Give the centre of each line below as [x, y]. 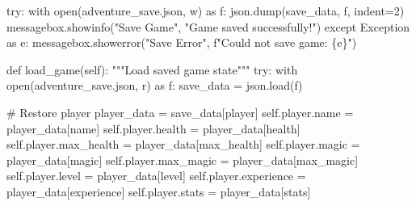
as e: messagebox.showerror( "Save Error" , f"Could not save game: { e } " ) [182, 42]
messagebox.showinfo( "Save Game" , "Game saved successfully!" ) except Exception [208, 26]
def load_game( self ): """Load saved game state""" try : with [152, 69]
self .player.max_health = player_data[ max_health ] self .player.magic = [183, 144]
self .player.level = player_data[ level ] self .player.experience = [156, 176]
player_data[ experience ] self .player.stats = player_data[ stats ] [159, 191]
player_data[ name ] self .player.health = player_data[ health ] [153, 128]
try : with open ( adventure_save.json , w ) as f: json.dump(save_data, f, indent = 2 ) [206, 11]
